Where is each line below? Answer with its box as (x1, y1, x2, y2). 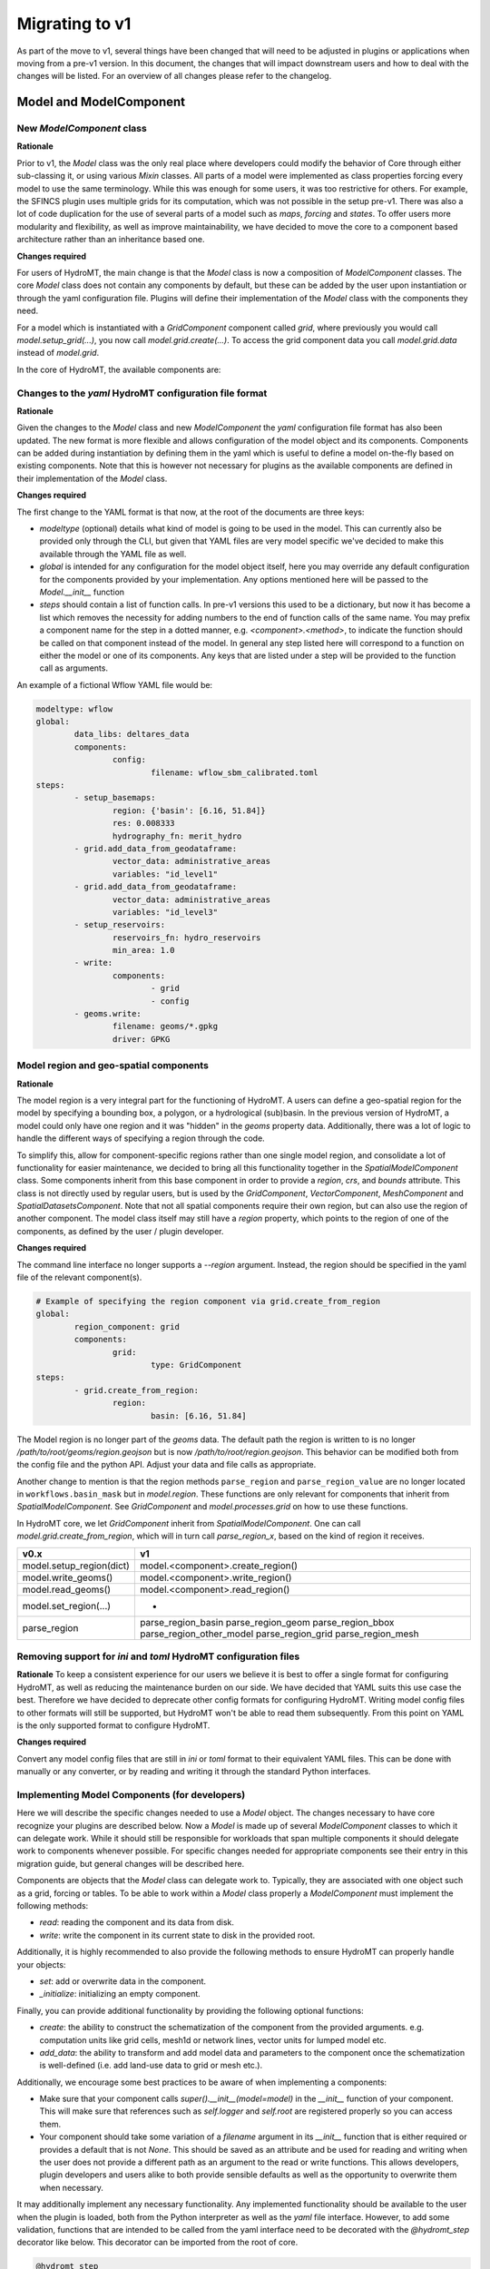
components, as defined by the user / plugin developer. (16, 1225, 224, 1236)
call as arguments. (39, 663, 109, 673)
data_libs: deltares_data (73, 729, 190, 740)
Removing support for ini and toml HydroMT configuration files (16, 1650, 300, 1663)
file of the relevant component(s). (16, 1272, 142, 1283)
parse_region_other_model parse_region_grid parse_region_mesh (139, 1627, 419, 1640)
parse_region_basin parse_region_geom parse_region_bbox (139, 1616, 395, 1628)
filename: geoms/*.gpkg (112, 1021, 218, 1032)
